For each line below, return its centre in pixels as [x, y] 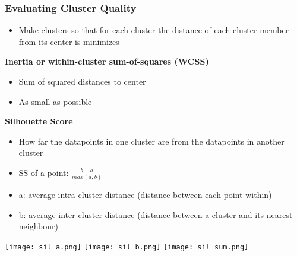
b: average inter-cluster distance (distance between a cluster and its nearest [156, 214]
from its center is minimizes [69, 41]
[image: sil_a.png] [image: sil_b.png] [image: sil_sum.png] [127, 247]
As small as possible [55, 101]
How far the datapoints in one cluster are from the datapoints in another [151, 141]
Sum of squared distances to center [82, 81]
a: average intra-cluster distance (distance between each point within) [145, 195]
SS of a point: [44, 172]
